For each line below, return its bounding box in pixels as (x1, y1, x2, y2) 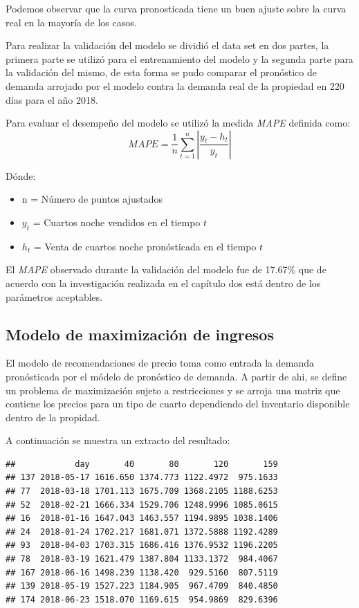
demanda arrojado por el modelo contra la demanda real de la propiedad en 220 (6, 78, 344, 93)
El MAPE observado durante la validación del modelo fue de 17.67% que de (6, 262, 326, 277)
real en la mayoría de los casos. (6, 15, 137, 29)
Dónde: (6, 168, 36, 183)
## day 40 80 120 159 (6, 459, 278, 469)
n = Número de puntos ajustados (21, 192, 163, 206)
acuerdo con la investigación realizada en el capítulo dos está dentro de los (6, 275, 321, 290)
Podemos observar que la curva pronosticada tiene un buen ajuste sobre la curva (6, 1, 347, 15)
